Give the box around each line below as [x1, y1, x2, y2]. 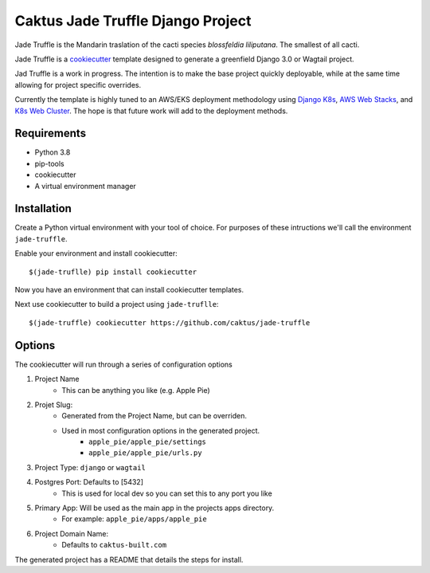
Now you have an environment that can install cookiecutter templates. [14, 285, 244, 295]
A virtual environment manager [34, 181, 137, 190]
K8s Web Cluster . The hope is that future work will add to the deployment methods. [14, 106, 288, 116]
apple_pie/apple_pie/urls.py [88, 449, 202, 457]
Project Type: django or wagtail [34, 462, 147, 472]
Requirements [14, 127, 87, 140]
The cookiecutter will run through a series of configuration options [14, 359, 233, 369]
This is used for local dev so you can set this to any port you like [61, 489, 272, 498]
